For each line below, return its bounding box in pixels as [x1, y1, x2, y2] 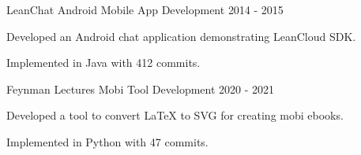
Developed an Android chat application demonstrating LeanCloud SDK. [6, 28, 356, 44]
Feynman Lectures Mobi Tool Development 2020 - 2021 [6, 80, 275, 97]
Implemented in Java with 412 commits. [6, 54, 201, 71]
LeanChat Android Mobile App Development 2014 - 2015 [6, 2, 284, 17]
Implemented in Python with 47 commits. [6, 133, 209, 149]
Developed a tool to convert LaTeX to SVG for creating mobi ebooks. [6, 107, 344, 124]
